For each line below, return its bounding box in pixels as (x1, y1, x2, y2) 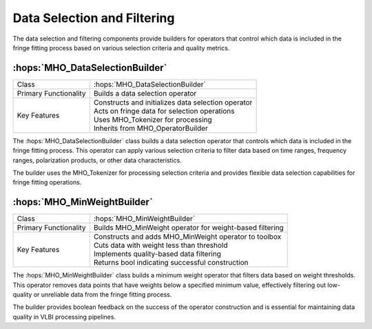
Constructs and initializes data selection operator (93, 97, 253, 107)
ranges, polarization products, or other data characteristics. (12, 156, 182, 164)
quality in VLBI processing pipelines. (12, 312, 116, 321)
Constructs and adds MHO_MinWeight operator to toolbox (93, 232, 282, 242)
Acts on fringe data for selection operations (93, 106, 235, 116)
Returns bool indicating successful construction (93, 258, 249, 268)
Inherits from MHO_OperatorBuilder (93, 123, 208, 133)
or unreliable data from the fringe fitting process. (33, 290, 172, 299)
